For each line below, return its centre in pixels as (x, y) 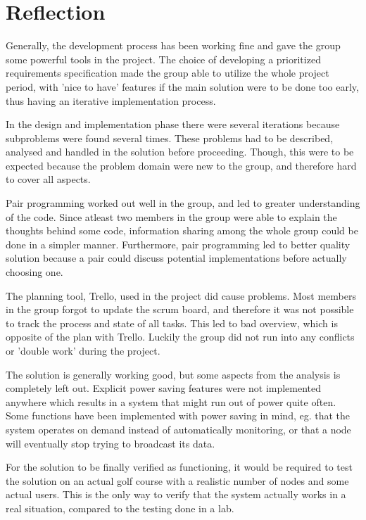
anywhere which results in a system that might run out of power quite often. (171, 401)
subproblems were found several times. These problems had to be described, (170, 138)
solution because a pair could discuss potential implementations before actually (176, 258)
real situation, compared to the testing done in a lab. (120, 508)
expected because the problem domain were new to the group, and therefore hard (181, 165)
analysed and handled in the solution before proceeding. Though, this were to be (180, 152)
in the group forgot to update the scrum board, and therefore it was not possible (180, 309)
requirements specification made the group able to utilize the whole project (168, 73)
